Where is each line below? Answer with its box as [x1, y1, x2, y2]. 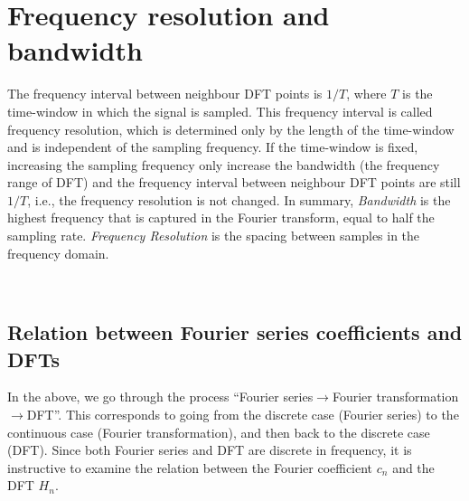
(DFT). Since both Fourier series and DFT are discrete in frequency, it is [7, 440, 412, 459]
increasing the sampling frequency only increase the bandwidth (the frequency [7, 155, 440, 174]
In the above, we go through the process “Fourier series [7, 387, 314, 406]
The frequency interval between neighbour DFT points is [7, 84, 323, 103]
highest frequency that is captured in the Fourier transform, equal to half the [7, 208, 435, 227]
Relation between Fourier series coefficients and [7, 318, 463, 346]
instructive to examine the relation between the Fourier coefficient [7, 458, 373, 477]
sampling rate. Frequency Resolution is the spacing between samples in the [7, 226, 420, 245]
